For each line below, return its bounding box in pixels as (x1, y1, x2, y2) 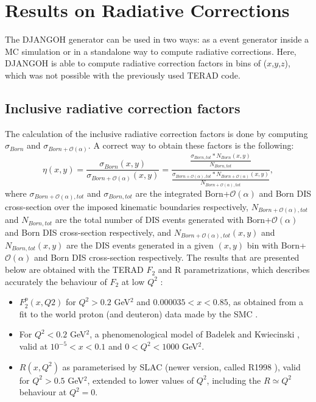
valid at (19, 340, 48, 353)
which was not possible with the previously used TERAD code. (5, 68, 241, 81)
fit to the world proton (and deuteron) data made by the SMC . (19, 307, 258, 320)
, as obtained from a (228, 295, 304, 308)
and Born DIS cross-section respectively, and (5, 225, 172, 238)
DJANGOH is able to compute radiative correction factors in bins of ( (5, 57, 267, 69)
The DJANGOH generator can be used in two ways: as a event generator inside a (5, 33, 309, 46)
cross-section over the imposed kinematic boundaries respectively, (5, 200, 248, 213)
